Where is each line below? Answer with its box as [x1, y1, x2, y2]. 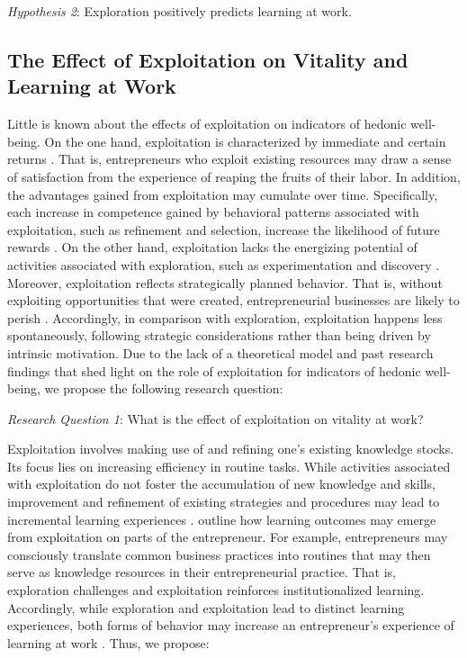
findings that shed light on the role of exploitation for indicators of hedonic [7, 361, 421, 380]
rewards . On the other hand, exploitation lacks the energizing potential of [7, 238, 418, 257]
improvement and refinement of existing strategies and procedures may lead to [7, 492, 440, 511]
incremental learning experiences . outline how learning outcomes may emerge [7, 509, 436, 528]
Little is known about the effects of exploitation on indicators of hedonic [7, 114, 407, 133]
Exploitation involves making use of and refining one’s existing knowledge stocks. [7, 439, 454, 458]
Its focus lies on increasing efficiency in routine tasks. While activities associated [7, 456, 451, 475]
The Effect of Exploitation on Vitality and [7, 45, 409, 73]
